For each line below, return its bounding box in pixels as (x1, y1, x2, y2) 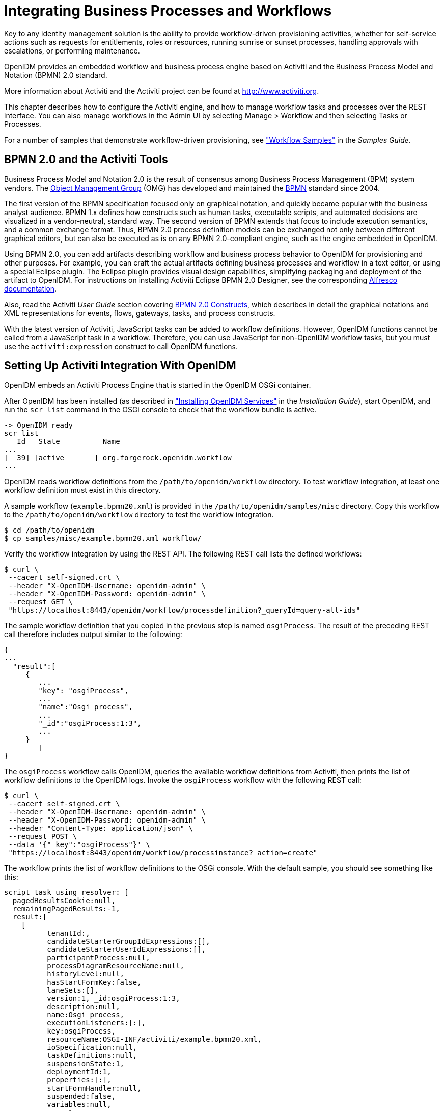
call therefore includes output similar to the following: (4, 630, 182, 639)
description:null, (47, 1002, 120, 1011)
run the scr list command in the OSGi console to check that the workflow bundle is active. (4, 405, 317, 414)
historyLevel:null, (47, 970, 125, 978)
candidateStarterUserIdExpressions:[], (47, 945, 206, 954)
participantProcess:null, (47, 954, 150, 962)
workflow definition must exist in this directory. (4, 486, 161, 495)
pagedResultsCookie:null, (12, 896, 116, 905)
